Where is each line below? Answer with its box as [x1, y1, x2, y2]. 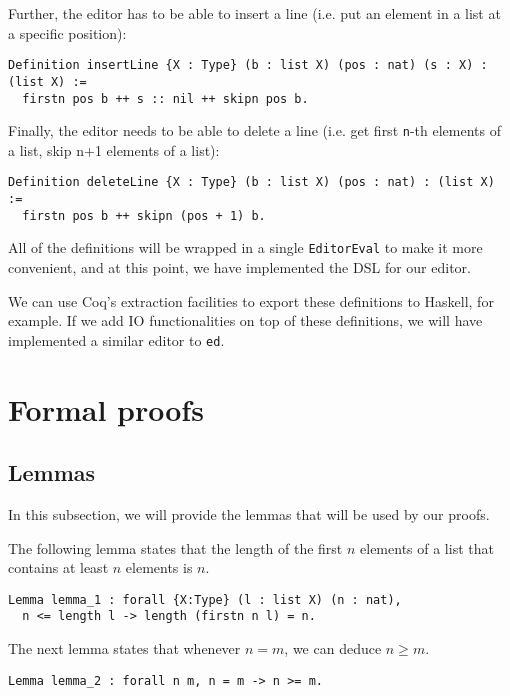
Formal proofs [8, 388, 204, 429]
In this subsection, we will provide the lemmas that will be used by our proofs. [8, 504, 490, 525]
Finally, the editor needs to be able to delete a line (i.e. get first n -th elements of [8, 120, 501, 141]
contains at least [8, 557, 109, 578]
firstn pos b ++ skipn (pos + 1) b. [22, 208, 266, 223]
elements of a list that [360, 537, 494, 558]
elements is [125, 557, 193, 578]
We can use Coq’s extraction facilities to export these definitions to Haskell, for [8, 290, 494, 311]
